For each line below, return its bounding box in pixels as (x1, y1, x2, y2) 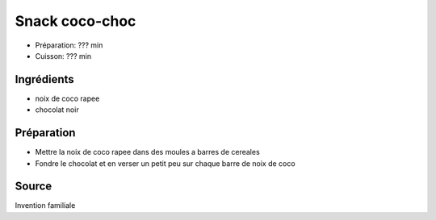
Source (15, 180, 52, 193)
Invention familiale (15, 201, 76, 210)
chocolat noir (35, 105, 80, 114)
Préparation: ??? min (35, 40, 103, 50)
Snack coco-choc (15, 12, 136, 30)
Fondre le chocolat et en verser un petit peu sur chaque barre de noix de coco (35, 158, 296, 168)
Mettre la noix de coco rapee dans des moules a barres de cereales (35, 147, 260, 157)
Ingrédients (15, 73, 74, 86)
